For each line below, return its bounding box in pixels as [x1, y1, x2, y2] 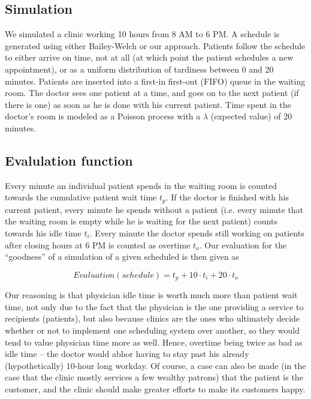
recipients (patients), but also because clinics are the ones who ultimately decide [5, 312, 300, 325]
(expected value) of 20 [210, 110, 292, 122]
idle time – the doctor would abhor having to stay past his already [5, 347, 249, 360]
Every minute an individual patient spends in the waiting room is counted [5, 179, 277, 191]
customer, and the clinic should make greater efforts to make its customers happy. [5, 382, 306, 395]
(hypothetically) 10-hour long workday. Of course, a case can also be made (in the [5, 359, 306, 371]
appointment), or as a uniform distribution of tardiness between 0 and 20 [5, 62, 274, 75]
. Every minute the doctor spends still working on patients [89, 226, 304, 239]
